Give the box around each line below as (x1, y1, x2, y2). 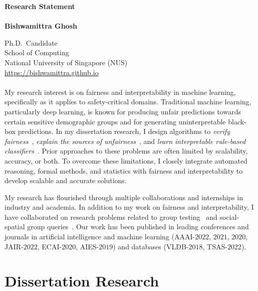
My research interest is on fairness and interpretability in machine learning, (5, 86, 236, 97)
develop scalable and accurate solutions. (5, 175, 127, 186)
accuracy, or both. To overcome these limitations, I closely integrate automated (5, 155, 247, 166)
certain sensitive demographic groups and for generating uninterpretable (5, 116, 226, 126)
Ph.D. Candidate (5, 37, 58, 48)
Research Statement (5, 1, 75, 11)
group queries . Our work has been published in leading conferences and (27, 221, 249, 232)
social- (219, 211, 239, 222)
